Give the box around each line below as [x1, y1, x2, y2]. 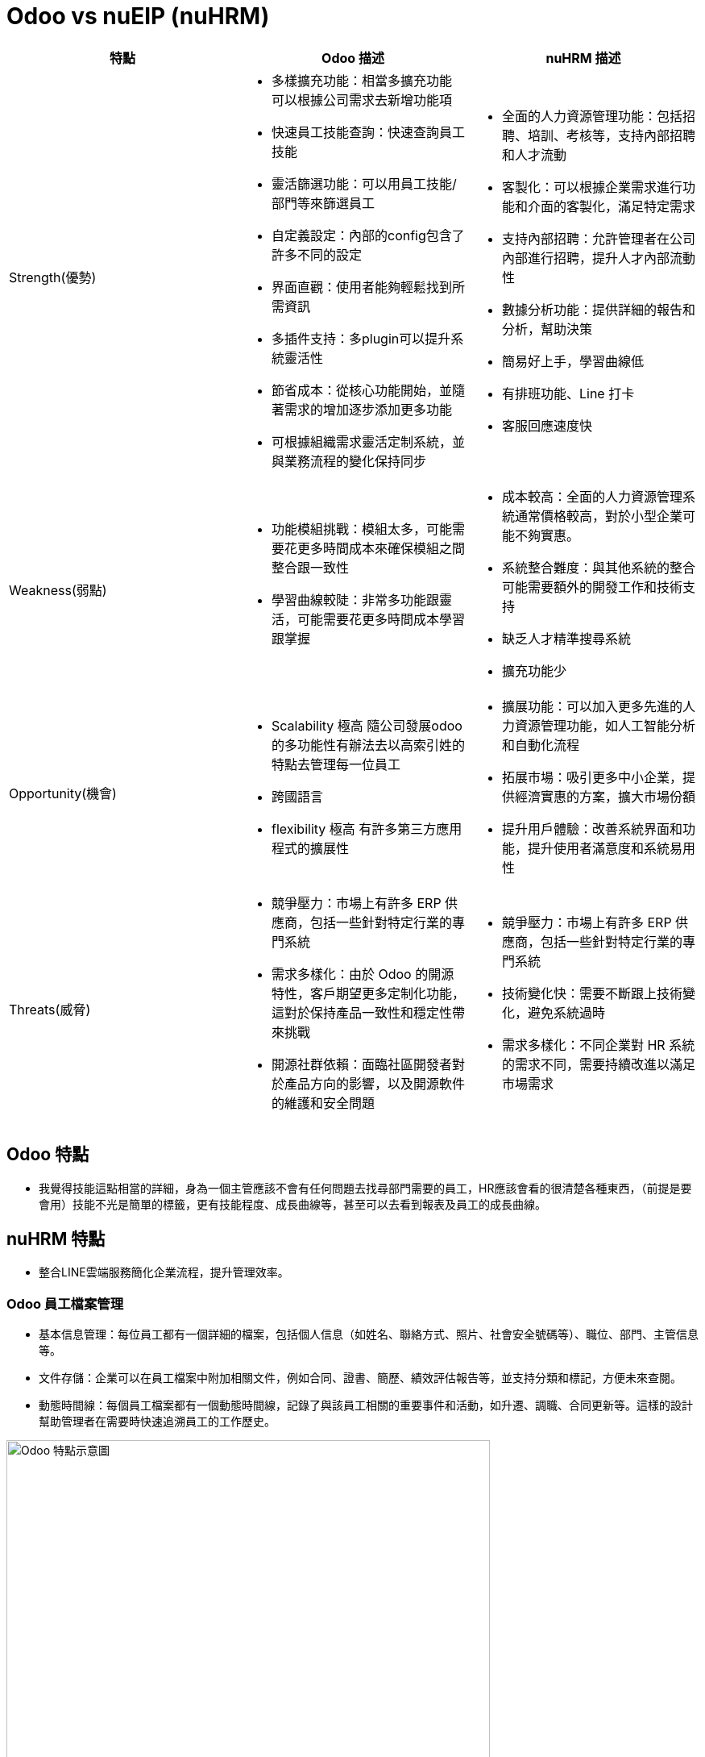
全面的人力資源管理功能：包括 [501, 107, 682, 124]
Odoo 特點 [6, 1144, 89, 1165]
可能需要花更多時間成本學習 [297, 610, 465, 627]
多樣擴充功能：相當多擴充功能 [271, 72, 452, 89]
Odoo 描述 [321, 49, 384, 66]
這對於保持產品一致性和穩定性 [271, 1004, 452, 1021]
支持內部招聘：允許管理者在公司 [501, 230, 695, 247]
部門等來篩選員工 [271, 194, 375, 211]
